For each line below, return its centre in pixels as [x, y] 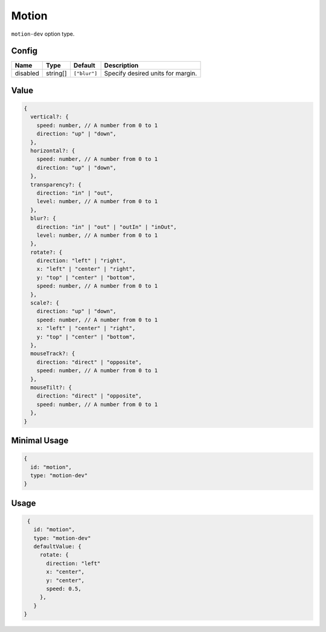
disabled [27, 74]
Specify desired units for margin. [151, 74]
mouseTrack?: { [53, 354]
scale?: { [45, 303]
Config [24, 51]
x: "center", [65, 572]
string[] [56, 74]
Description [121, 65]
